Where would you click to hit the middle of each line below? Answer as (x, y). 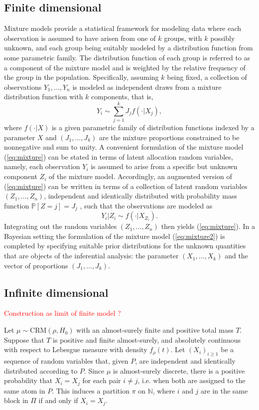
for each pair (102, 380)
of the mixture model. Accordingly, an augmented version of (140, 176)
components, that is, (122, 97)
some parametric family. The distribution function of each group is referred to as (127, 57)
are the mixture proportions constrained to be (169, 137)
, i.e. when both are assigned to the (192, 380)
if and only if (58, 400)
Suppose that (24, 339)
